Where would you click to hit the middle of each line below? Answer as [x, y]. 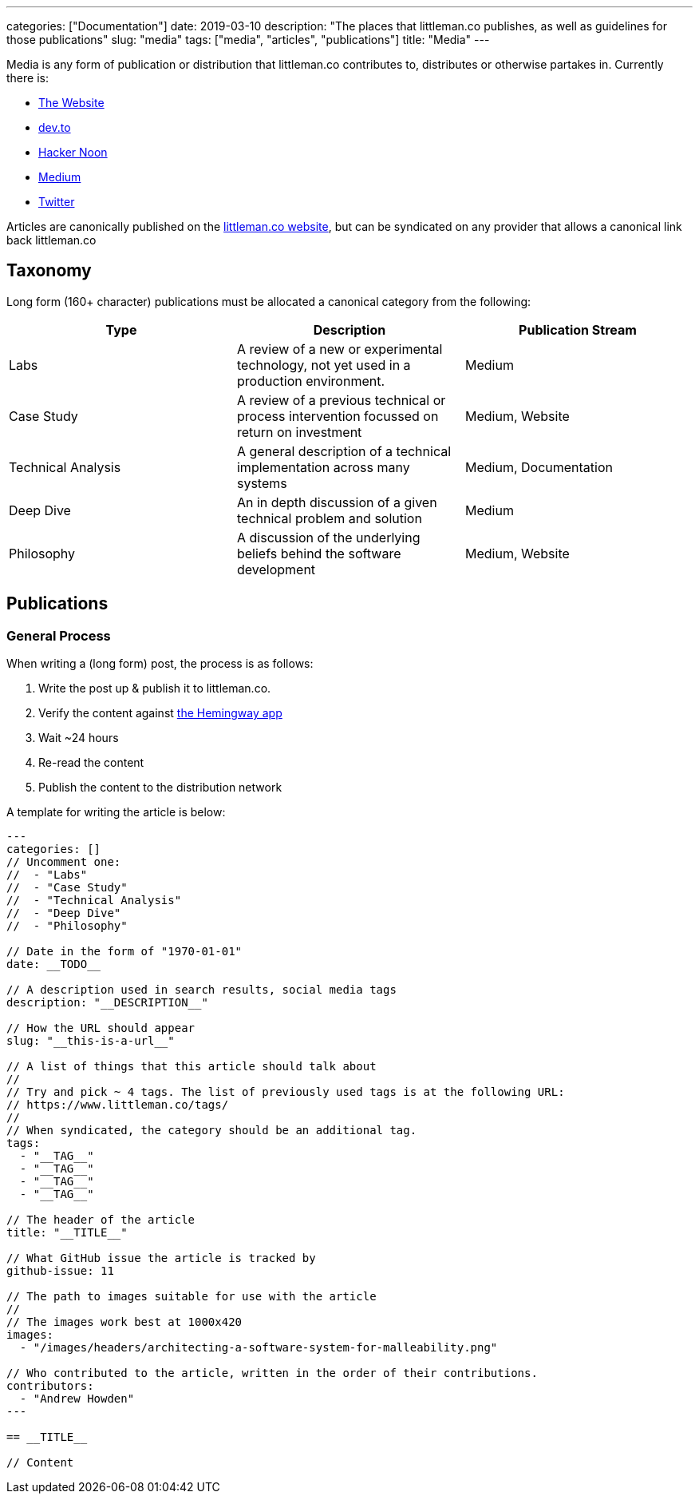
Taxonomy [49, 271]
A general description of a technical [344, 451]
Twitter [57, 202]
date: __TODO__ [54, 964]
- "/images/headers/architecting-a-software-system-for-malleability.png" [259, 1348]
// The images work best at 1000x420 [124, 1322]
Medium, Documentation [539, 467]
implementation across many [323, 467]
